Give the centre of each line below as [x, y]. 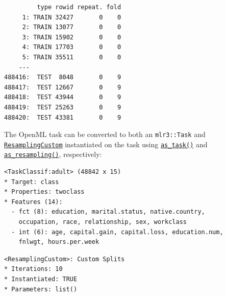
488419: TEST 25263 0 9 [63, 107]
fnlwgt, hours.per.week [59, 242]
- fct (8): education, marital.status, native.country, [108, 212]
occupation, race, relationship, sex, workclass [103, 222]
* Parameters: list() [41, 289]
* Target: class [32, 182]
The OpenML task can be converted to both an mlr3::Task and [105, 134]
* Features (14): [33, 202]
